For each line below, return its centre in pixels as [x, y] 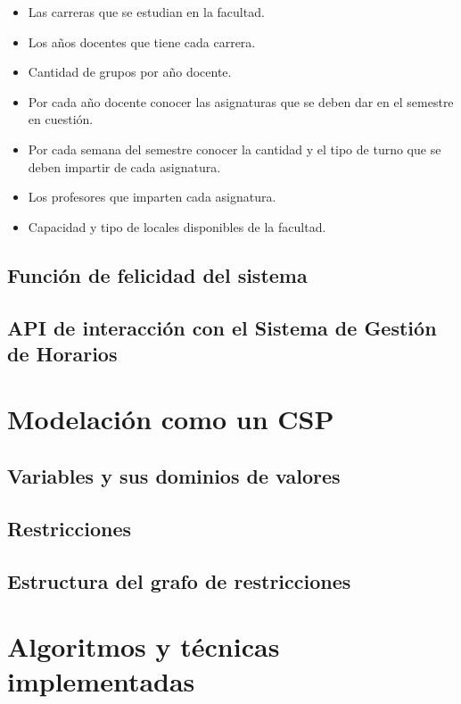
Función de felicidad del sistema [157, 274]
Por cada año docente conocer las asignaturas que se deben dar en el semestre [241, 101]
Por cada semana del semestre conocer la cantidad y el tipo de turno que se [235, 149]
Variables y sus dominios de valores [174, 476]
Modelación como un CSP [171, 419]
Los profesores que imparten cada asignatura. [152, 197]
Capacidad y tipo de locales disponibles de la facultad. [177, 226]
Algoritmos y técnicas [144, 646]
